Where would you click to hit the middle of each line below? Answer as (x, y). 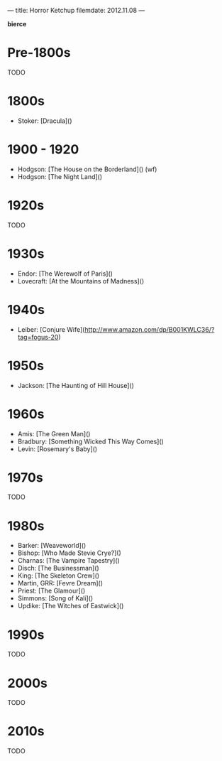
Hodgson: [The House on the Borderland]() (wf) (87, 169)
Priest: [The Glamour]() (51, 591)
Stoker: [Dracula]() (45, 121)
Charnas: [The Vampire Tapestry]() (69, 561)
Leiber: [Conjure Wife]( (51, 329)
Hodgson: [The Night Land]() (60, 176)
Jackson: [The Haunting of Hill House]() (76, 385)
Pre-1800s (39, 53)
